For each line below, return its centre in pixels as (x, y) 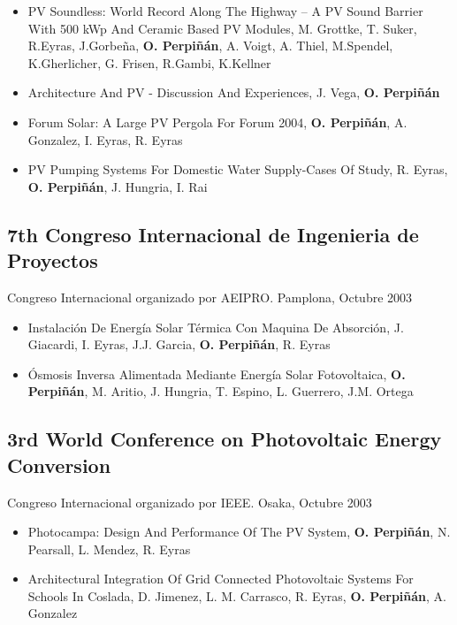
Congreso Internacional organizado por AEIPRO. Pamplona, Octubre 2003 (210, 297)
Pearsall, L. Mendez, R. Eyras (109, 549)
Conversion (59, 465)
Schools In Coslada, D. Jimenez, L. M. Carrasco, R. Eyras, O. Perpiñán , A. (237, 595)
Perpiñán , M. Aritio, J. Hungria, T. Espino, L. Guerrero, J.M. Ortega (221, 391)
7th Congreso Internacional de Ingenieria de (213, 234)
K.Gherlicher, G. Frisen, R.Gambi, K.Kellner (149, 62)
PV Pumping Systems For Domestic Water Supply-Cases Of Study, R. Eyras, (238, 169)
